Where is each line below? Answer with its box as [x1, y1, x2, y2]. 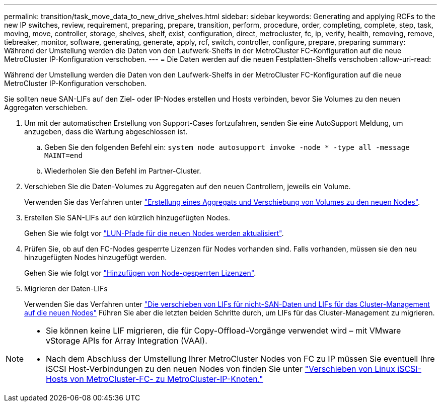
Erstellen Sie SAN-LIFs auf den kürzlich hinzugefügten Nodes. [24, 213, 231, 222]
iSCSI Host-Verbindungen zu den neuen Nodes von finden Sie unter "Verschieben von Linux [46, 364, 395, 374]
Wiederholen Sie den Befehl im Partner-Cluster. [44, 167, 201, 175]
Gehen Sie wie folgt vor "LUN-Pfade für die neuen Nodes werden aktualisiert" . [24, 229, 284, 237]
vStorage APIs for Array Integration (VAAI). [46, 336, 207, 346]
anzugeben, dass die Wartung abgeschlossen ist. [24, 127, 188, 136]
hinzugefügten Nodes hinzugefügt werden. [24, 253, 167, 262]
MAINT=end [44, 151, 83, 159]
